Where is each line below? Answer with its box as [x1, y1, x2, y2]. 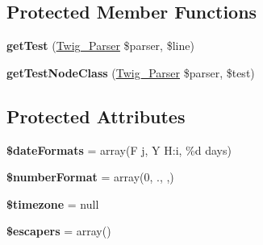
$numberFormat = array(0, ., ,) [6, 168, 174, 185]
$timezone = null [6, 195, 99, 212]
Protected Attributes [6, 103, 186, 128]
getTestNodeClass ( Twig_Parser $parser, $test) [6, 64, 255, 81]
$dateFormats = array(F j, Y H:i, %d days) [6, 141, 232, 158]
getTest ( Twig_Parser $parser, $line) [6, 37, 194, 54]
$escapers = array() [6, 222, 111, 239]
